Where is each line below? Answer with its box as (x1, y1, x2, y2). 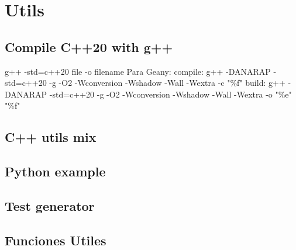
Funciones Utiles (5, 231, 106, 249)
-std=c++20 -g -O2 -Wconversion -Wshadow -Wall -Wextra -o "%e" (49, 88, 292, 100)
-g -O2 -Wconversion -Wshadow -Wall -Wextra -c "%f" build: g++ (49, 77, 285, 89)
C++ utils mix (5, 128, 97, 146)
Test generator (5, 196, 95, 214)
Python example (5, 162, 106, 180)
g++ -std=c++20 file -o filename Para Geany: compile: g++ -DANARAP (5, 65, 271, 77)
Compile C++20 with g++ (5, 37, 173, 55)
